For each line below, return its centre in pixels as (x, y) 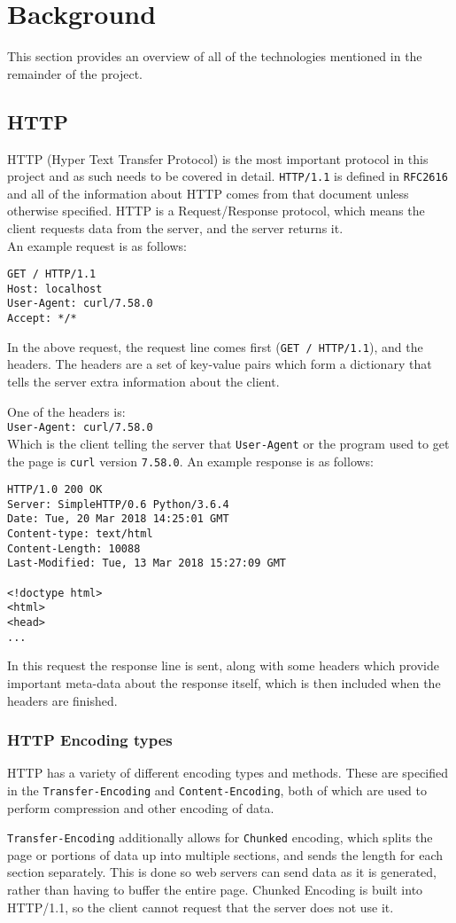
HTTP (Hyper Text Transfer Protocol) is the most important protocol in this (218, 158)
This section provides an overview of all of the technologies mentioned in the (215, 56)
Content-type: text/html (80, 534)
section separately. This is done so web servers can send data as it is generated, (222, 872)
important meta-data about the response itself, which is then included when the (224, 682)
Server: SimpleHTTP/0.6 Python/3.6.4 (118, 504)
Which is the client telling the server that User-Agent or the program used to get (228, 443)
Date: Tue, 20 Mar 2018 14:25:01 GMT (118, 519)
